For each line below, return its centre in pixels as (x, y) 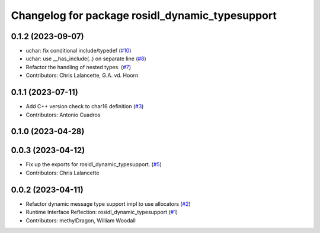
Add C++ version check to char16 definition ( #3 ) (85, 106)
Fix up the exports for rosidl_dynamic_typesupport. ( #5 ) (94, 164)
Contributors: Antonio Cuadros (63, 115)
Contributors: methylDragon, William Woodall (81, 220)
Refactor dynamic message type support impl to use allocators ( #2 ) (108, 203)
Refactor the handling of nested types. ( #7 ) (79, 67)
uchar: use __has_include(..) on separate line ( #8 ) (86, 59)
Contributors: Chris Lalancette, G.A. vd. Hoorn (82, 75)
